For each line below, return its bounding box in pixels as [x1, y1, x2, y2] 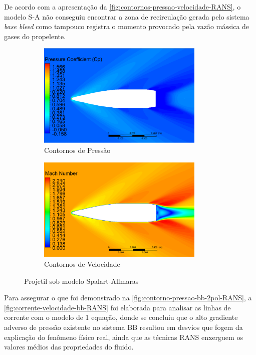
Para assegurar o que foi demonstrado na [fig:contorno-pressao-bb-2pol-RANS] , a [4, 292, 252, 303]
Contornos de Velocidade [44, 259, 120, 269]
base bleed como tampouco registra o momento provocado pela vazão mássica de [4, 21, 249, 32]
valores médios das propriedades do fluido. [4, 341, 134, 352]
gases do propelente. [4, 31, 66, 41]
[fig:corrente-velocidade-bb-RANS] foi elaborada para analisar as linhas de [4, 302, 231, 312]
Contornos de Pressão [44, 144, 111, 155]
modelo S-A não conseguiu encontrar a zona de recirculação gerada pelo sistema [4, 11, 249, 22]
